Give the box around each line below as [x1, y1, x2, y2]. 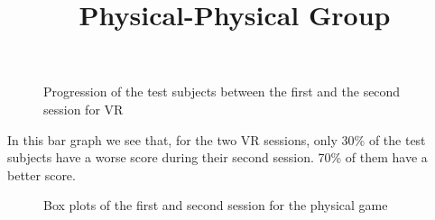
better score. [7, 165, 76, 184]
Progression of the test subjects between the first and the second [43, 82, 401, 101]
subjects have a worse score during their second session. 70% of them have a [7, 148, 428, 167]
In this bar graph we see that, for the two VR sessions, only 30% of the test [7, 130, 426, 149]
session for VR [43, 99, 124, 118]
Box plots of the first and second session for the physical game [43, 196, 388, 215]
